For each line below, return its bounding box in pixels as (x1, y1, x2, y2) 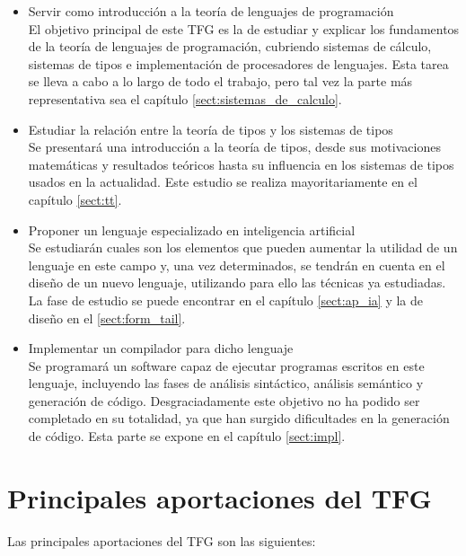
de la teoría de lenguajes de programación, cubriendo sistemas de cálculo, (28, 37, 432, 56)
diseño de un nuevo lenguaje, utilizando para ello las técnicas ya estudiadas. (28, 273, 446, 292)
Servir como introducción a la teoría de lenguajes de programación (28, 2, 394, 20)
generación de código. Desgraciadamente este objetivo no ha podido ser (28, 391, 420, 410)
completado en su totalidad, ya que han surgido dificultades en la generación (28, 409, 450, 428)
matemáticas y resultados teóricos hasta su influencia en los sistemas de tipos (28, 154, 454, 173)
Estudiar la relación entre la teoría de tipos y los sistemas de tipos (28, 119, 393, 138)
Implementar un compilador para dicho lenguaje (28, 339, 294, 357)
